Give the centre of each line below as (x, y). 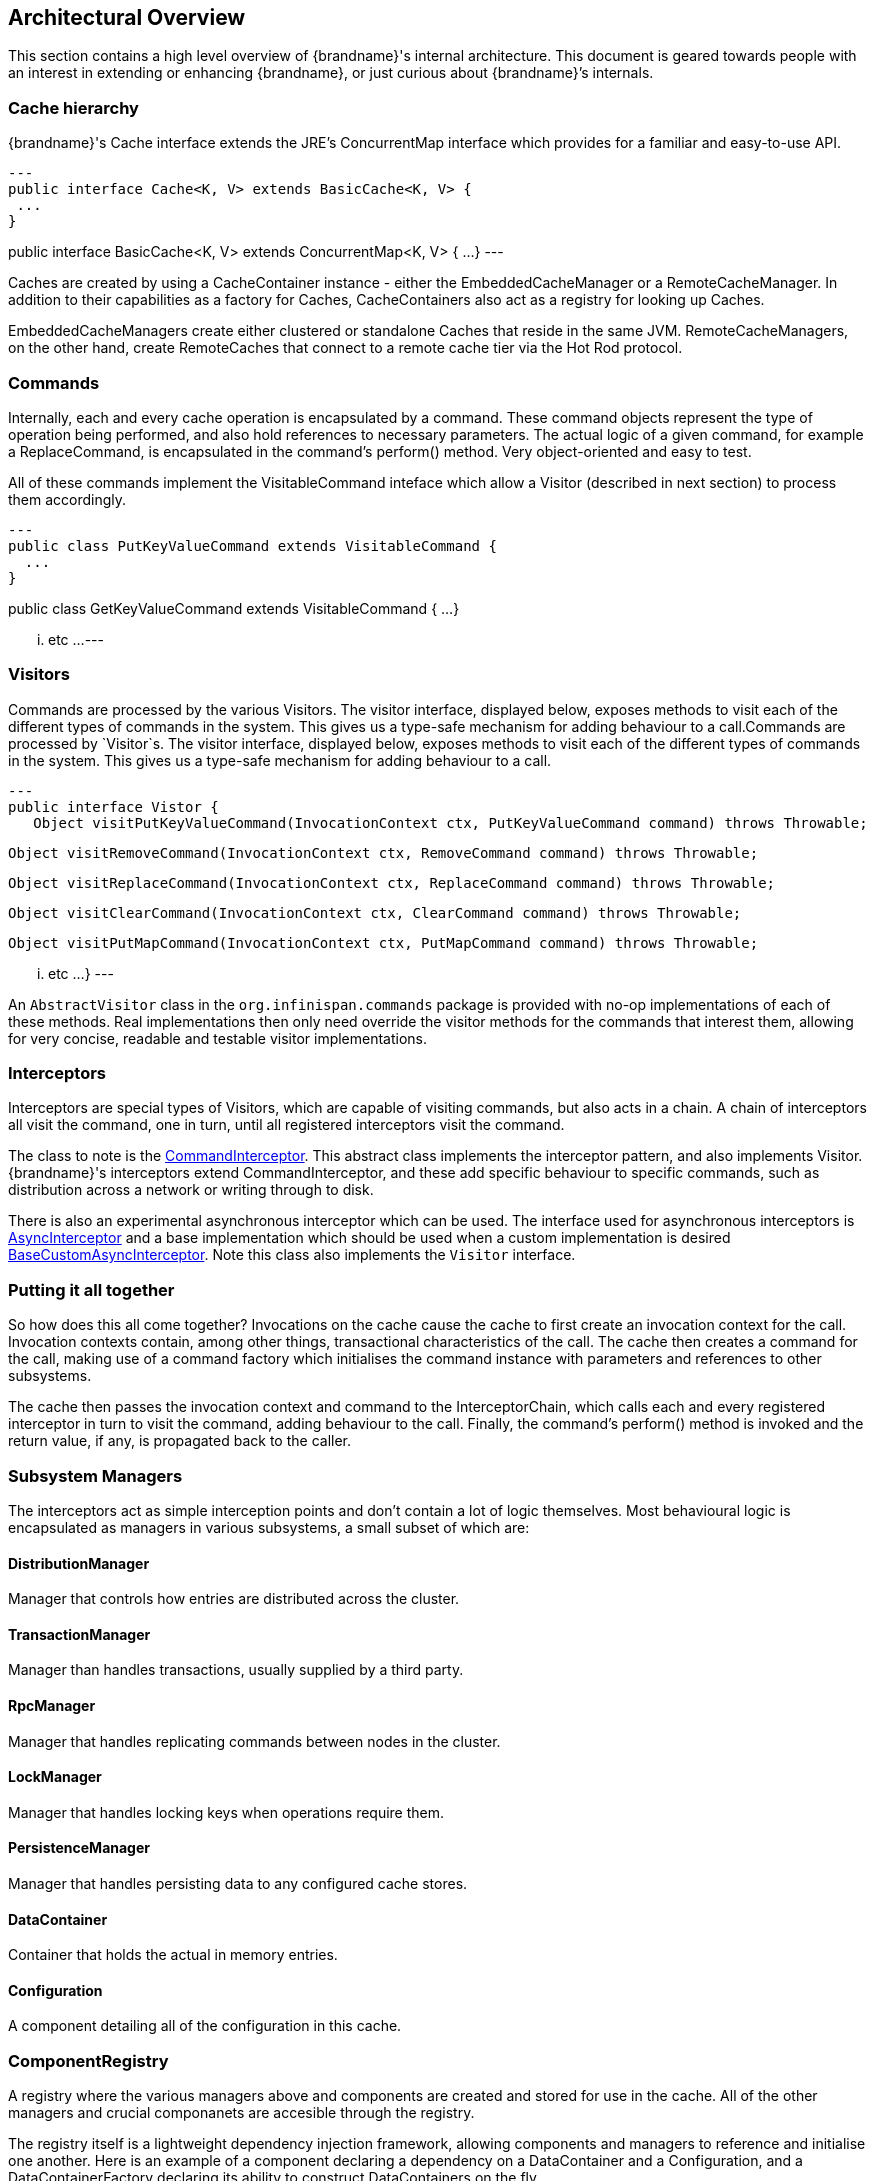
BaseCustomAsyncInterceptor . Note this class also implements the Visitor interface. (292, 1255)
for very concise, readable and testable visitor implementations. (218, 1038)
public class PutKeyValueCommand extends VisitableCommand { (252, 545)
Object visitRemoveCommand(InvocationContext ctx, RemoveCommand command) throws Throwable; (383, 852)
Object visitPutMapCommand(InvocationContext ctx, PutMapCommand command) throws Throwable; (383, 942)
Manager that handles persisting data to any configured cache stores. (238, 1884)
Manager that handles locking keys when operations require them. (226, 1812)
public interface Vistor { (113, 806)
